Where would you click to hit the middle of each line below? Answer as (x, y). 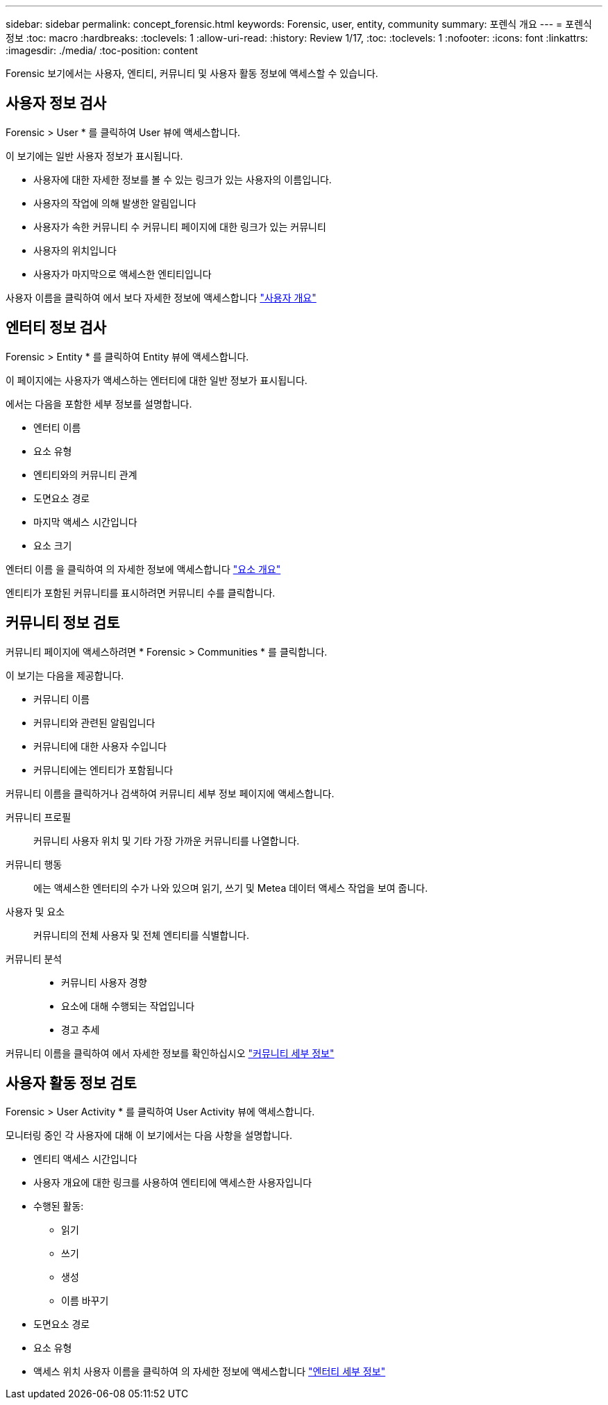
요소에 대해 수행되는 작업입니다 (128, 1006)
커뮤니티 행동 (34, 864)
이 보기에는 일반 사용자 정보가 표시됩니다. (94, 156)
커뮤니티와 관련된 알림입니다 (94, 722)
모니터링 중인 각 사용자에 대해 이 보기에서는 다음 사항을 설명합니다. (149, 1136)
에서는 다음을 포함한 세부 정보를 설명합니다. (99, 404)
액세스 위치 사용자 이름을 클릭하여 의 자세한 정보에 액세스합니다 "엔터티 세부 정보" (210, 1372)
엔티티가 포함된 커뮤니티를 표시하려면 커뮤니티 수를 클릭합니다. (141, 592)
